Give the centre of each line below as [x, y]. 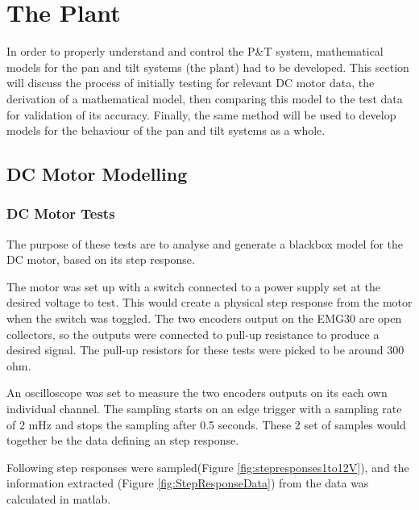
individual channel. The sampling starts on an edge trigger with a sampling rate [204, 409]
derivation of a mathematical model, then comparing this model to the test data [205, 98]
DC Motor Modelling [97, 174]
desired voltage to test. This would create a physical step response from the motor [209, 302]
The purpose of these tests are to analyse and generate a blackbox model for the [205, 243]
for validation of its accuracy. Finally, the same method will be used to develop [201, 114]
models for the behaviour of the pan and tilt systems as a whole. [166, 130]
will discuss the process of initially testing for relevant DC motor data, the [191, 83]
